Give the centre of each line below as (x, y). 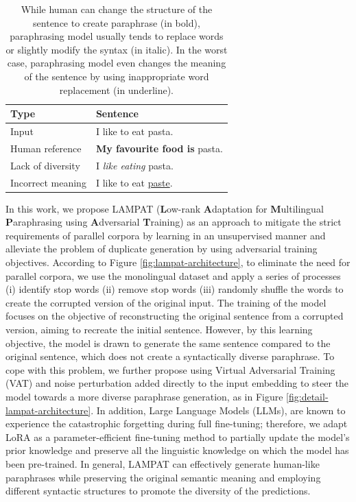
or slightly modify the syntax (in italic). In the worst (117, 49)
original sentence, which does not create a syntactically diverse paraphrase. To (170, 356)
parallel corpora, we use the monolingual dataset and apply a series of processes (173, 275)
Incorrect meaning (48, 182)
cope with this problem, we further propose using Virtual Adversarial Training (170, 369)
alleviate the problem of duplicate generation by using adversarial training (162, 249)
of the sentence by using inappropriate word (117, 76)
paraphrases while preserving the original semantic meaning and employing (163, 477)
